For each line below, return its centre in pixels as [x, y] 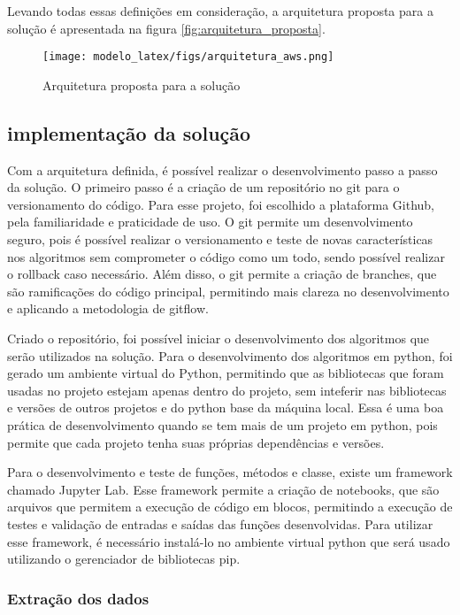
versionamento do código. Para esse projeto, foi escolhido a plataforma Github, [221, 204]
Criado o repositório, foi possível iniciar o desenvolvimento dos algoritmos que [218, 338]
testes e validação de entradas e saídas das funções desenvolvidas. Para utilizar [220, 523]
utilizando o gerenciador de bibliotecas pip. [124, 559]
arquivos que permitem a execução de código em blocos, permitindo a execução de [230, 507]
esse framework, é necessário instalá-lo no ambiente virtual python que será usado [229, 541]
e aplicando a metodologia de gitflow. [108, 308]
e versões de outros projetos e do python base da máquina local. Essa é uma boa [226, 407]
